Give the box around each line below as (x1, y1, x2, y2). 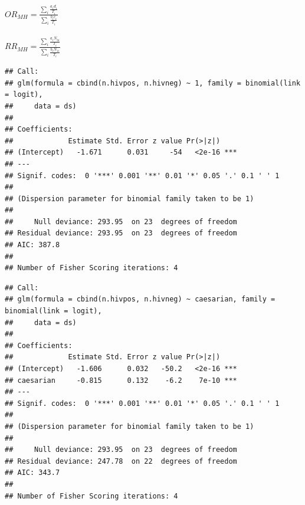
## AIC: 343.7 (5, 468, 60, 477)
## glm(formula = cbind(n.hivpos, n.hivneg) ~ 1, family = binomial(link (5, 78, 301, 87)
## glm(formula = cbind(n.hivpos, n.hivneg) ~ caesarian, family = (5, 295, 276, 304)
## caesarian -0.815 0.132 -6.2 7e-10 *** (5, 376, 237, 385)
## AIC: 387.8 (5, 241, 60, 250)
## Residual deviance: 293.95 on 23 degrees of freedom (5, 229, 237, 238)
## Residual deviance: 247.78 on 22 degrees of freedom (5, 457, 237, 465)
